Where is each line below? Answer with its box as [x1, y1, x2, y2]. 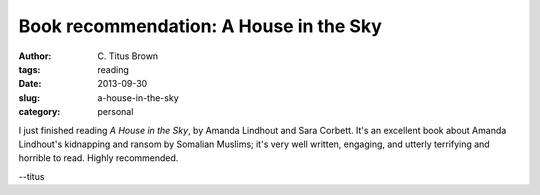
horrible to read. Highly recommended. [18, 152, 179, 164]
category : [18, 106, 61, 118]
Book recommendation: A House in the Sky [18, 15, 382, 37]
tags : [18, 63, 41, 75]
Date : [18, 78, 42, 90]
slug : [18, 91, 40, 104]
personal [97, 106, 134, 118]
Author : [18, 50, 52, 62]
